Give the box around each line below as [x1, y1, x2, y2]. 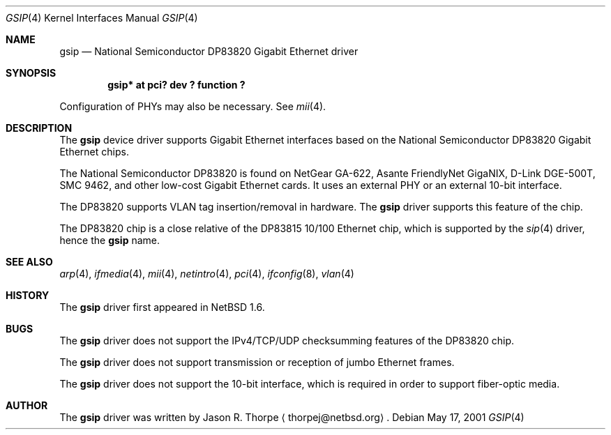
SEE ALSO [6, 256, 53, 268]
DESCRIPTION [6, 122, 73, 134]
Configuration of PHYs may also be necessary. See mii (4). [59, 100, 326, 112]
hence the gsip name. [59, 234, 160, 246]
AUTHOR [6, 399, 48, 411]
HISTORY [6, 289, 50, 301]
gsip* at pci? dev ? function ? [107, 79, 246, 91]
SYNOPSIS [6, 67, 56, 79]
